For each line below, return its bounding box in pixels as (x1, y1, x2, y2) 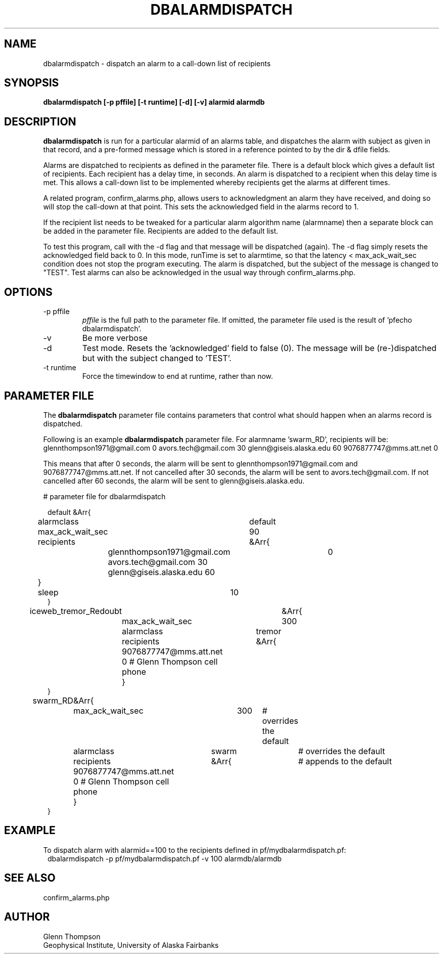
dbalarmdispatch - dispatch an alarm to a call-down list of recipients (43, 59, 271, 68)
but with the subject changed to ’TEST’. (82, 353, 232, 364)
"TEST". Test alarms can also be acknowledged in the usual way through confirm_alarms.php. (43, 268, 356, 277)
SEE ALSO (4, 872, 56, 885)
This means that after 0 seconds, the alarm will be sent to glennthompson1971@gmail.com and (43, 459, 358, 468)
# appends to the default (298, 756, 392, 766)
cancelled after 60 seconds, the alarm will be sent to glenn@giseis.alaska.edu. (43, 476, 305, 485)
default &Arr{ (48, 507, 91, 516)
